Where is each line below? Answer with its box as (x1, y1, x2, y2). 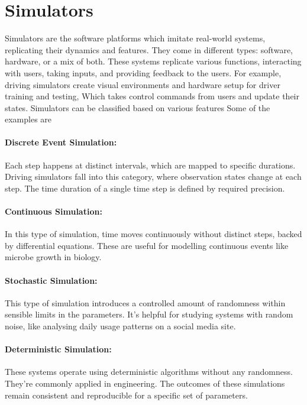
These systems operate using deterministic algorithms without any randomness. (5, 365, 293, 378)
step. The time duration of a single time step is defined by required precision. (5, 182, 285, 194)
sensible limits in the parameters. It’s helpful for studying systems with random (5, 308, 293, 320)
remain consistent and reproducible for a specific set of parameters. (5, 388, 248, 401)
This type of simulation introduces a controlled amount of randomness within (5, 296, 286, 309)
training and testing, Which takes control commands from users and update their (5, 90, 299, 102)
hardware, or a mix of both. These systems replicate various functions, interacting (5, 55, 302, 67)
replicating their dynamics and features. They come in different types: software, (5, 43, 293, 56)
